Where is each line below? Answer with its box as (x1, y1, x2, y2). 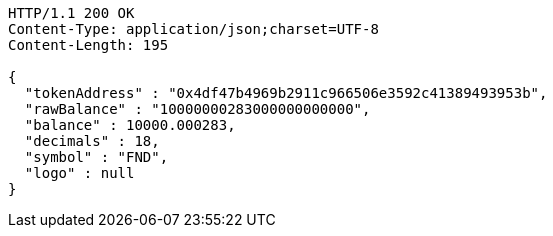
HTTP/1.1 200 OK (8, 5, 135, 21)
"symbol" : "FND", (24, 149, 169, 165)
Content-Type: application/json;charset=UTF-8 (8, 21, 379, 37)
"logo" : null (24, 165, 135, 181)
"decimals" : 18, (24, 133, 160, 149)
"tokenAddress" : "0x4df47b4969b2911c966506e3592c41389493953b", (24, 85, 548, 101)
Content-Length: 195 (8, 37, 169, 53)
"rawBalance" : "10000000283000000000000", (24, 101, 371, 117)
